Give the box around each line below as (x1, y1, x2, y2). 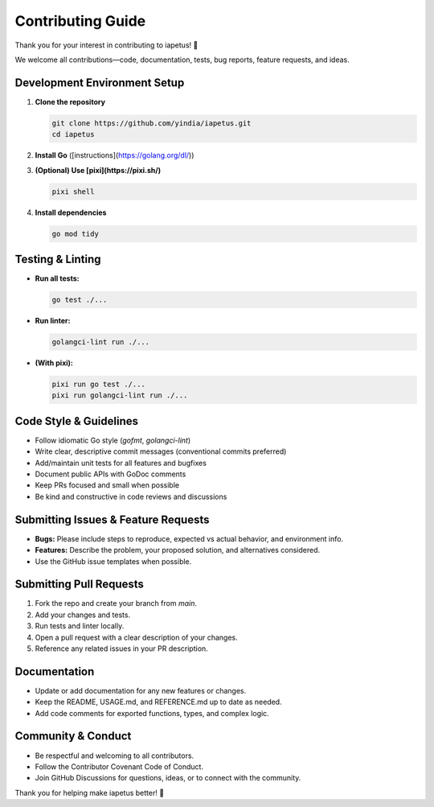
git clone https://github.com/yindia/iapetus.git (51, 118, 252, 128)
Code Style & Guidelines (14, 414, 138, 428)
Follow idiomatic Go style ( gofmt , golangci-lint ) (35, 435, 191, 445)
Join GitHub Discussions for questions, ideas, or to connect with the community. (35, 773, 301, 783)
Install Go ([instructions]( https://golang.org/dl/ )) (35, 150, 194, 160)
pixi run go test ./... (51, 379, 146, 389)
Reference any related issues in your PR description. (35, 644, 208, 653)
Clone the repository (35, 97, 106, 106)
